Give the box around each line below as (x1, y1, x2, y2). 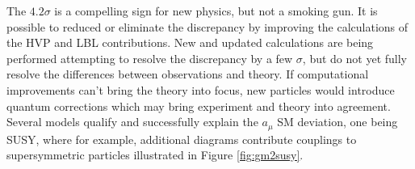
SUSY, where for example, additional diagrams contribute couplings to (6, 130, 357, 147)
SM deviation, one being (277, 113, 398, 130)
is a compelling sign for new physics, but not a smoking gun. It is (54, 2, 378, 19)
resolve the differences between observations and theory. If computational (6, 65, 369, 82)
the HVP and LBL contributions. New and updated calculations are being (6, 34, 374, 51)
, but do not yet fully (302, 49, 407, 66)
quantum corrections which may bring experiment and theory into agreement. (6, 97, 391, 114)
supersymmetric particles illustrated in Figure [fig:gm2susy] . (6, 146, 304, 163)
